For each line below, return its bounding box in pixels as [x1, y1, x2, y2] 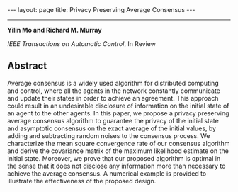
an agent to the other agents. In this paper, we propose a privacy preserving [7, 108, 229, 118]
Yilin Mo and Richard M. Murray [7, 26, 102, 34]
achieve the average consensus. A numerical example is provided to [7, 169, 207, 178]
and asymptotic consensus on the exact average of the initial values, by [7, 124, 217, 132]
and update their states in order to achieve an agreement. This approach [7, 94, 219, 102]
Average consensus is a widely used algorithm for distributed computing [7, 79, 219, 87]
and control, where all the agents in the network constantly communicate [7, 86, 221, 95]
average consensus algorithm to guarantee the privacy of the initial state [7, 116, 220, 125]
